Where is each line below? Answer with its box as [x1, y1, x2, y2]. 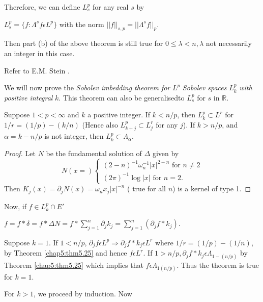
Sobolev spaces [182, 82, 227, 93]
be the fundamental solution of [46, 147, 142, 158]
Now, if [4, 200, 26, 211]
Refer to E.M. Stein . [4, 65, 70, 75]
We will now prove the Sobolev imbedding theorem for [4, 82, 170, 93]
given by [152, 147, 179, 158]
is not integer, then [44, 131, 104, 141]
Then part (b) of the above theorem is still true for [4, 38, 163, 48]
